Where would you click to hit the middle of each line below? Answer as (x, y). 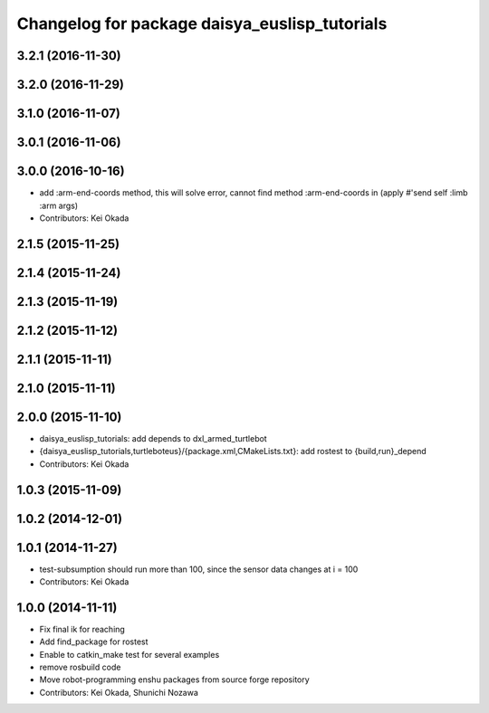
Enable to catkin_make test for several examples (129, 654)
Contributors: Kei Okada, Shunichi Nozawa (119, 692)
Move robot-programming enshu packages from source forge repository (174, 680)
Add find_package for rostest (94, 642)
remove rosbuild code (80, 667)
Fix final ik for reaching (82, 629)
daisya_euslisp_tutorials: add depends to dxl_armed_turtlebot (153, 438)
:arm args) (59, 205)
